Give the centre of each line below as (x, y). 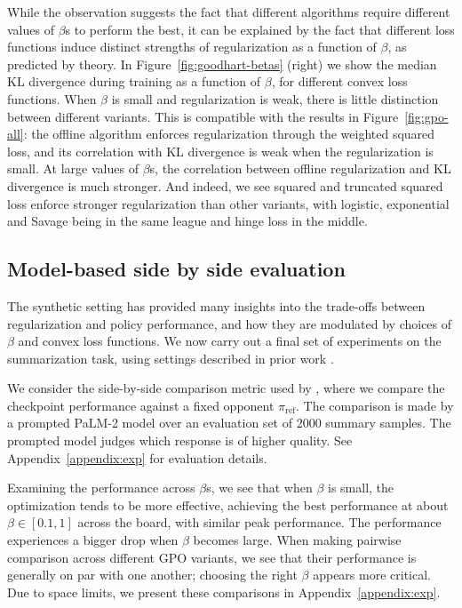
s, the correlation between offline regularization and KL (300, 168)
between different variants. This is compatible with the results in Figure (203, 116)
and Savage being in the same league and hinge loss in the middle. (187, 221)
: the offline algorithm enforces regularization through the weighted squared (229, 134)
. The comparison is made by (375, 405)
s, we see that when (259, 488)
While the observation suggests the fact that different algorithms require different (229, 12)
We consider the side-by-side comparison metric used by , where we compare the (226, 388)
